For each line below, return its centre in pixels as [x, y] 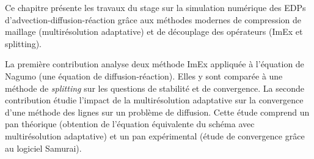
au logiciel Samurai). [43, 148]
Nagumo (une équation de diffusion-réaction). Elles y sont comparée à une [144, 76]
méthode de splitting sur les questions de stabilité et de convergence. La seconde [155, 88]
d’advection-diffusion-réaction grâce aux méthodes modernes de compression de [153, 19]
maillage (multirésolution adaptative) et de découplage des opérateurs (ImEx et [154, 31]
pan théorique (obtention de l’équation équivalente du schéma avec [130, 124]
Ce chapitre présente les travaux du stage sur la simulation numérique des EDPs [155, 7]
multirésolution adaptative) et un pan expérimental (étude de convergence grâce [155, 135]
